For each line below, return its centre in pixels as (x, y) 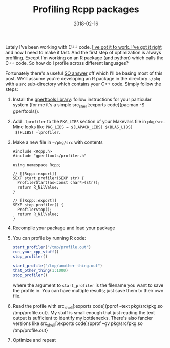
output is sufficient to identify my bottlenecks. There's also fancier (83, 318)
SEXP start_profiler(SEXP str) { (48, 178)
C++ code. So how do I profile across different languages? (67, 63)
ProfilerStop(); (35, 210)
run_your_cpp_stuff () (36, 252)
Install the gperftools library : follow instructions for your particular (82, 99)
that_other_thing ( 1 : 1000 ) (40, 271)
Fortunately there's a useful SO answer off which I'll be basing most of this (84, 73)
